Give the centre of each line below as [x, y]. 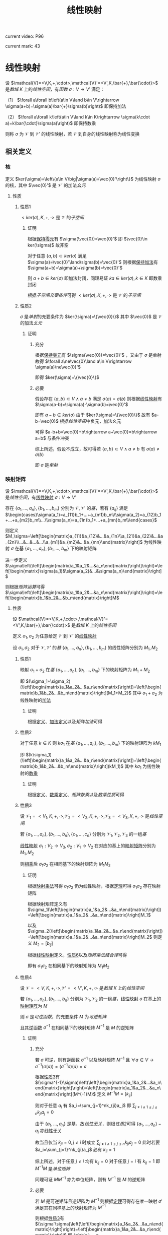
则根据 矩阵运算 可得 [25, 587]
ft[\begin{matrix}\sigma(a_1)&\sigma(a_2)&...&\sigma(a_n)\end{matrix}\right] [83, 571]
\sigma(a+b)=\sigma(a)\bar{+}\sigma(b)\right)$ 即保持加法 [66, 106]
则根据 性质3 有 [49, 1218]
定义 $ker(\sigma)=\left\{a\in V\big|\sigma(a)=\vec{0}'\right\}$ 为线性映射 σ [83, 179]
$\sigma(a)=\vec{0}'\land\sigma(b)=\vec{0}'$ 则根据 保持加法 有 [93, 262]
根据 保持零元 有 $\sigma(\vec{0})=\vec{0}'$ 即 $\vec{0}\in [88, 239]
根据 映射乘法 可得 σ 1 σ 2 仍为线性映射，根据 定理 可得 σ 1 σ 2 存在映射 [94, 887]
